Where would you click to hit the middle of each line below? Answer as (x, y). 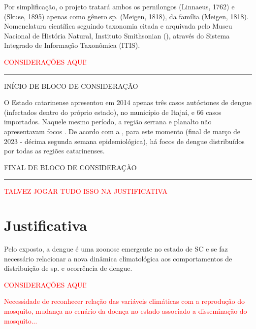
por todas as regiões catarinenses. (54, 151)
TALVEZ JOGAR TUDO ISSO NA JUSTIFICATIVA (86, 191)
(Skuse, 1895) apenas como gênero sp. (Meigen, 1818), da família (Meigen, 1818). (126, 16)
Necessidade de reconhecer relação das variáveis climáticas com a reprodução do (124, 301)
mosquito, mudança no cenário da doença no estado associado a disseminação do (126, 311)
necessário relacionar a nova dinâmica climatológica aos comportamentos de (118, 258)
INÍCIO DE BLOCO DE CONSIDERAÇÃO (71, 86)
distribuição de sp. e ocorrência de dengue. (68, 268)
